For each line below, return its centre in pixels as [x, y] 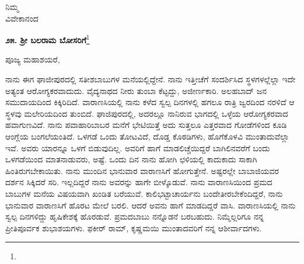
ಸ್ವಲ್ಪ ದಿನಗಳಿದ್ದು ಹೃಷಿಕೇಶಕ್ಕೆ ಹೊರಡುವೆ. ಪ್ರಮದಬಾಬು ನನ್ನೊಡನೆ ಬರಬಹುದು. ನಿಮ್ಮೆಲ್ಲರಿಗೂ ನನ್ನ [135, 216]
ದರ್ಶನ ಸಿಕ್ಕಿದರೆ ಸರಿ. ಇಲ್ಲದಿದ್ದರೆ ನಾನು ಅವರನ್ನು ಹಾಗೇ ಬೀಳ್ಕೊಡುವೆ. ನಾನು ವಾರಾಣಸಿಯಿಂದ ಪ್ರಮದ [139, 182]
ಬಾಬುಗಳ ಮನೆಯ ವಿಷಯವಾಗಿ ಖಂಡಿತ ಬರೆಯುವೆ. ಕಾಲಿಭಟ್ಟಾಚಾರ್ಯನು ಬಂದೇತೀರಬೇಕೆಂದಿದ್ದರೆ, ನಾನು [144, 193]
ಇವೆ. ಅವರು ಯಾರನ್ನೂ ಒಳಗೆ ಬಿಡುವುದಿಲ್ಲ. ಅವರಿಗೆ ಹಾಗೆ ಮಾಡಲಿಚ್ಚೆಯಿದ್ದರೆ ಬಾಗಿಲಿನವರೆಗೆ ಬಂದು [138, 147]
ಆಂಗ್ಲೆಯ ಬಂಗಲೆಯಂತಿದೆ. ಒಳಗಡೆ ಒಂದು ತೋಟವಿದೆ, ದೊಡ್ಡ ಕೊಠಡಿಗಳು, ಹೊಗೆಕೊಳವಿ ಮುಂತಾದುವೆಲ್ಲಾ [147, 136]
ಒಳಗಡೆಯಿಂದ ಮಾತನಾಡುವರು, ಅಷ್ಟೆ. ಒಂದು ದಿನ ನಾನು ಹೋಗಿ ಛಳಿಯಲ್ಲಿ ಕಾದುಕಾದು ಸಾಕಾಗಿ [131, 159]
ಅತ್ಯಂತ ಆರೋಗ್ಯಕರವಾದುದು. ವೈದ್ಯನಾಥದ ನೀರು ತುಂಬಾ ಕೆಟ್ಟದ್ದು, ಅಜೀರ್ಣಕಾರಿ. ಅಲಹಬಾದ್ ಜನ [136, 90]
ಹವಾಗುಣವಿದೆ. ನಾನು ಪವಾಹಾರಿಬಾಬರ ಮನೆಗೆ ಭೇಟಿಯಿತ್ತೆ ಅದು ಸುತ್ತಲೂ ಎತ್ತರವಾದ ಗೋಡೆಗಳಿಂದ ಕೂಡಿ [146, 125]
